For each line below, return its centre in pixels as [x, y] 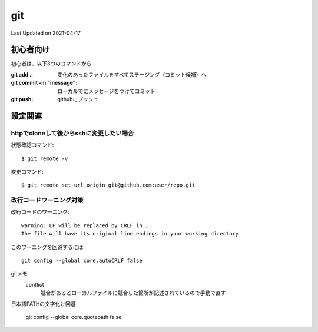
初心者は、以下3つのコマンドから [51, 64]
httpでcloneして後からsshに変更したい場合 [72, 133]
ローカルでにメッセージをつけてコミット [106, 91]
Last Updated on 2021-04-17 [46, 33]
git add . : [22, 74]
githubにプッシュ [78, 99]
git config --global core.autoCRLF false [82, 261]
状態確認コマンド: [32, 145]
